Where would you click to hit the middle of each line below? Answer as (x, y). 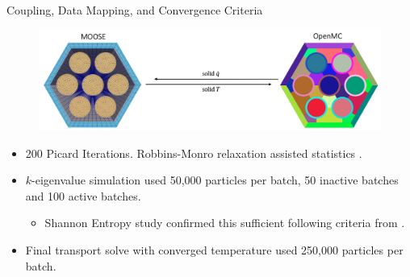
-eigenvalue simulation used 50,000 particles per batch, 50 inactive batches (215, 180)
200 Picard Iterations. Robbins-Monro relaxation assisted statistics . (194, 153)
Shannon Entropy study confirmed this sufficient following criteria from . (225, 223)
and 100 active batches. (83, 195)
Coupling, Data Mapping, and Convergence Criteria (135, 10)
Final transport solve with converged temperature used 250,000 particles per (214, 250)
